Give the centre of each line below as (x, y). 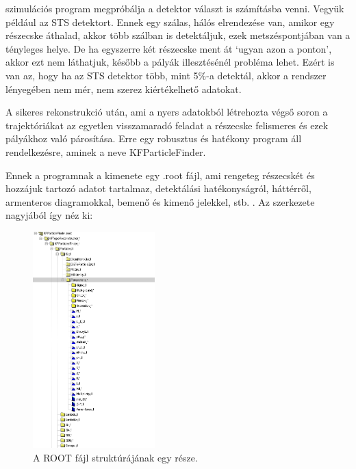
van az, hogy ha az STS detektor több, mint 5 (102, 75)
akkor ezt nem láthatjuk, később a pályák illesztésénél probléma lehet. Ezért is (170, 62)
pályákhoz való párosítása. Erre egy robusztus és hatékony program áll (154, 138)
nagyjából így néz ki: (49, 215)
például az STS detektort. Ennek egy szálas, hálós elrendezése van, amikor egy (170, 22)
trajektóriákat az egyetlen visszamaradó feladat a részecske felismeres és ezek (167, 125)
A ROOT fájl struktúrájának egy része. (115, 457)
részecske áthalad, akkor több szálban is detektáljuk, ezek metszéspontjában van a (178, 35)
